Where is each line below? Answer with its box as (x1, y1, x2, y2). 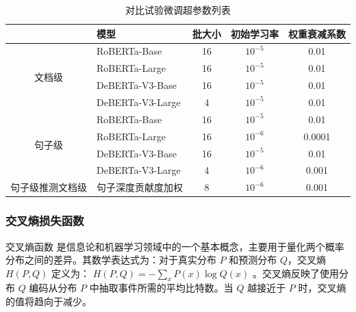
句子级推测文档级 (10, 180, 87, 194)
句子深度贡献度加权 (97, 180, 183, 194)
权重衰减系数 (288, 26, 346, 40)
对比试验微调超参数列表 (125, 3, 231, 16)
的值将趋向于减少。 (5, 294, 92, 309)
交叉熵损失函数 (5, 212, 84, 229)
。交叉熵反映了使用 (252, 265, 339, 280)
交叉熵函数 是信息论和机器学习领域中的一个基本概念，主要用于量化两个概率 (5, 239, 344, 253)
